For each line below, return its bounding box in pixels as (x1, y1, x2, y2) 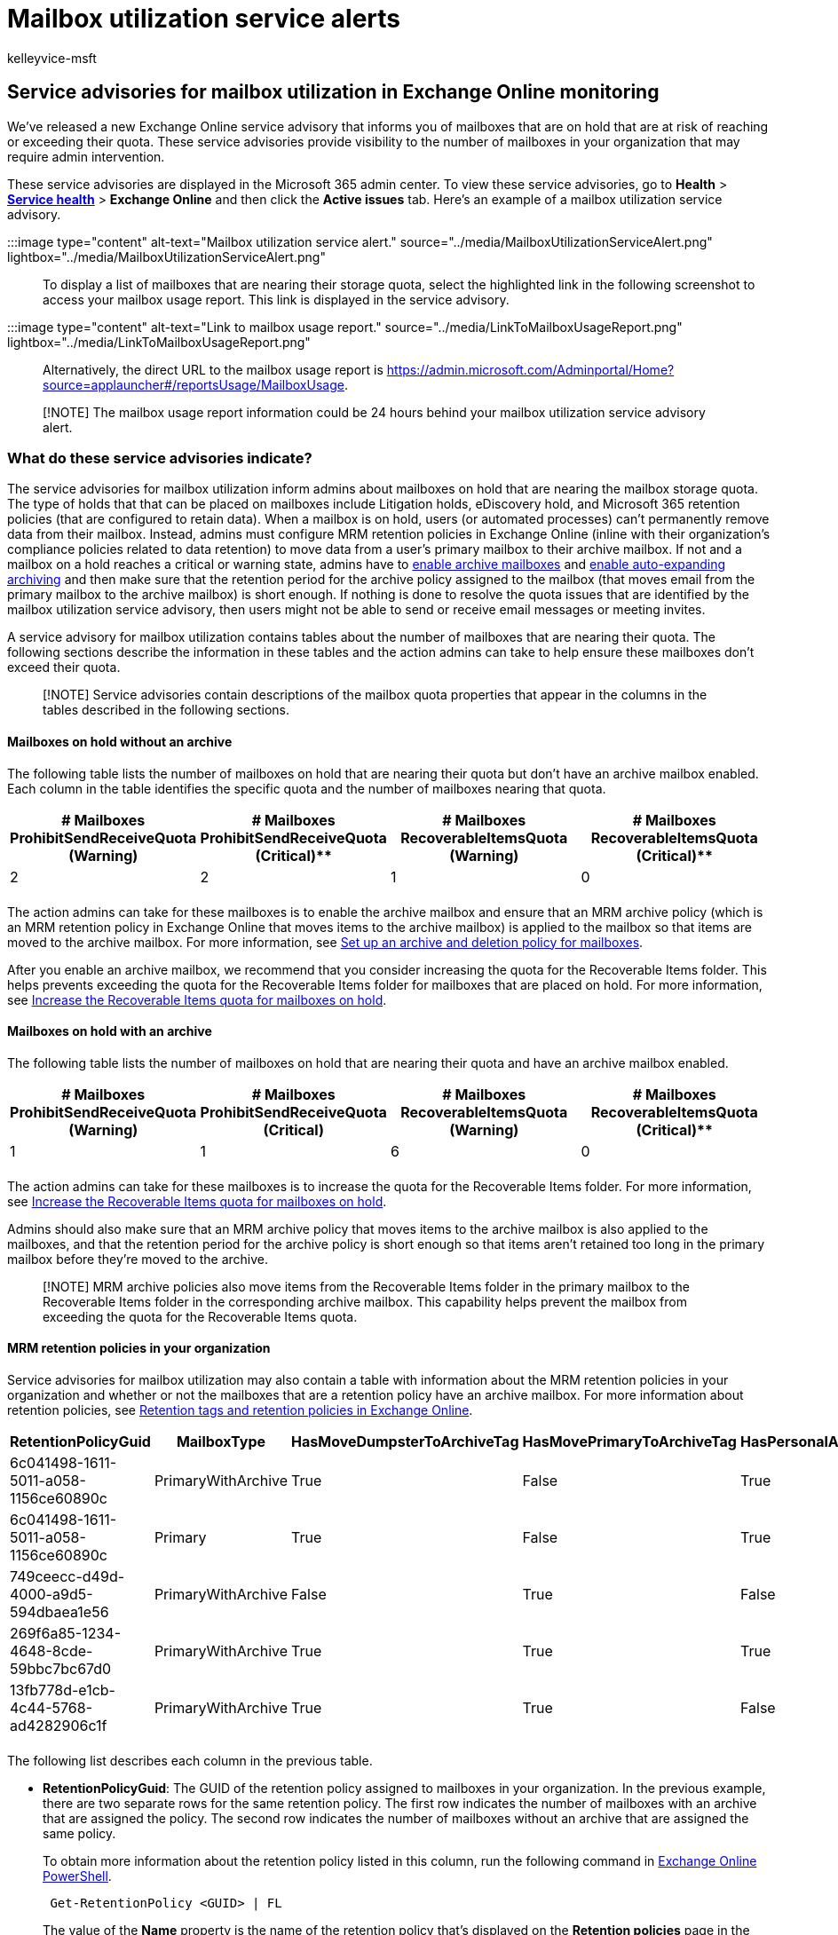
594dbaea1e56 (10, 1603, 109, 1621)
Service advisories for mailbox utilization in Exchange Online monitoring (7, 81, 660, 104)
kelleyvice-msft (7, 50, 97, 66)
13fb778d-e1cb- (10, 1681, 115, 1699)
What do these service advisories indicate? (7, 448, 312, 467)
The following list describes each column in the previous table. (7, 1753, 373, 1768)
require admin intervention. (7, 148, 165, 164)
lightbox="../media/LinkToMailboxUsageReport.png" (7, 334, 311, 350)
